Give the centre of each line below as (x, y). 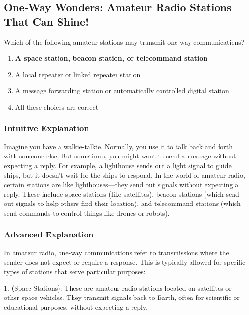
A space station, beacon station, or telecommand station (111, 58)
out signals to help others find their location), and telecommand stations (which (122, 203)
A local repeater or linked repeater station (78, 74)
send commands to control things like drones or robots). (87, 213)
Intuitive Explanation (46, 128)
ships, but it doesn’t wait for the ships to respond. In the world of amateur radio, (124, 175)
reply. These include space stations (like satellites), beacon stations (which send (122, 194)
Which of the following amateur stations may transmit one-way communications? (124, 41)
